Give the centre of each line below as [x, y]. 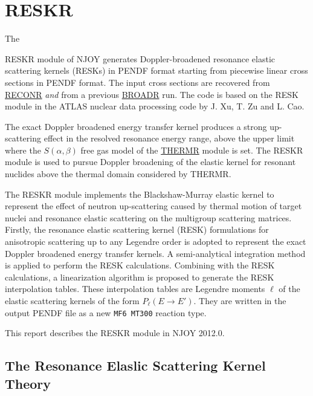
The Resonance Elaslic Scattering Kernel [135, 365]
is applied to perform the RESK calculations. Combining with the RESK [140, 265]
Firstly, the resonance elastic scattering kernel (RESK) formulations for [137, 229]
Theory [28, 383]
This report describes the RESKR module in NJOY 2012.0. [115, 333]
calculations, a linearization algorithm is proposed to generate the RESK [140, 277]
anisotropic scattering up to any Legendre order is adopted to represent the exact [156, 242]
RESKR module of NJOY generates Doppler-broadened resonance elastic [140, 58]
